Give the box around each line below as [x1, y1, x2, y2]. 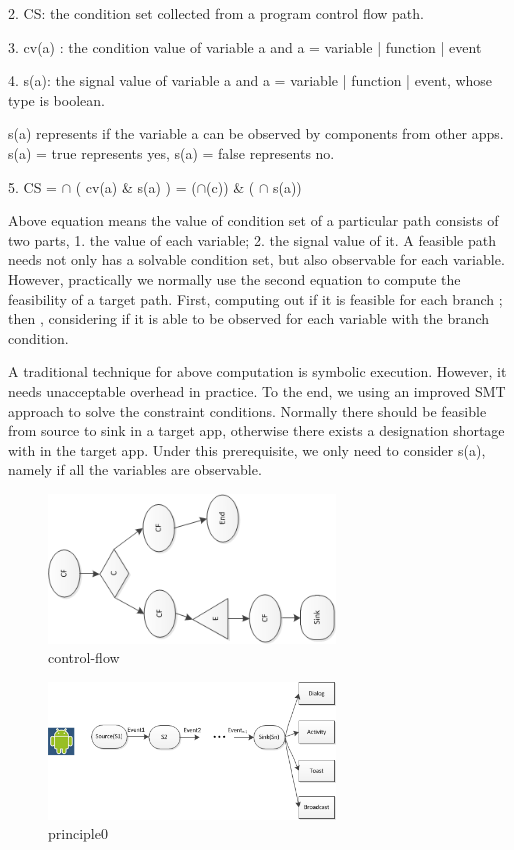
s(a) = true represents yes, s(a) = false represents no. [8, 142, 335, 163]
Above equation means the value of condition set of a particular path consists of [8, 210, 499, 231]
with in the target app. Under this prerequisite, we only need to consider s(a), [8, 439, 486, 460]
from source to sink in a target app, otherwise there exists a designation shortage [8, 420, 505, 441]
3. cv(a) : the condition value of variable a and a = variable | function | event [8, 36, 482, 57]
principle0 [48, 823, 108, 844]
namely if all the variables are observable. [8, 459, 262, 480]
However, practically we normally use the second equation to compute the [8, 268, 461, 289]
